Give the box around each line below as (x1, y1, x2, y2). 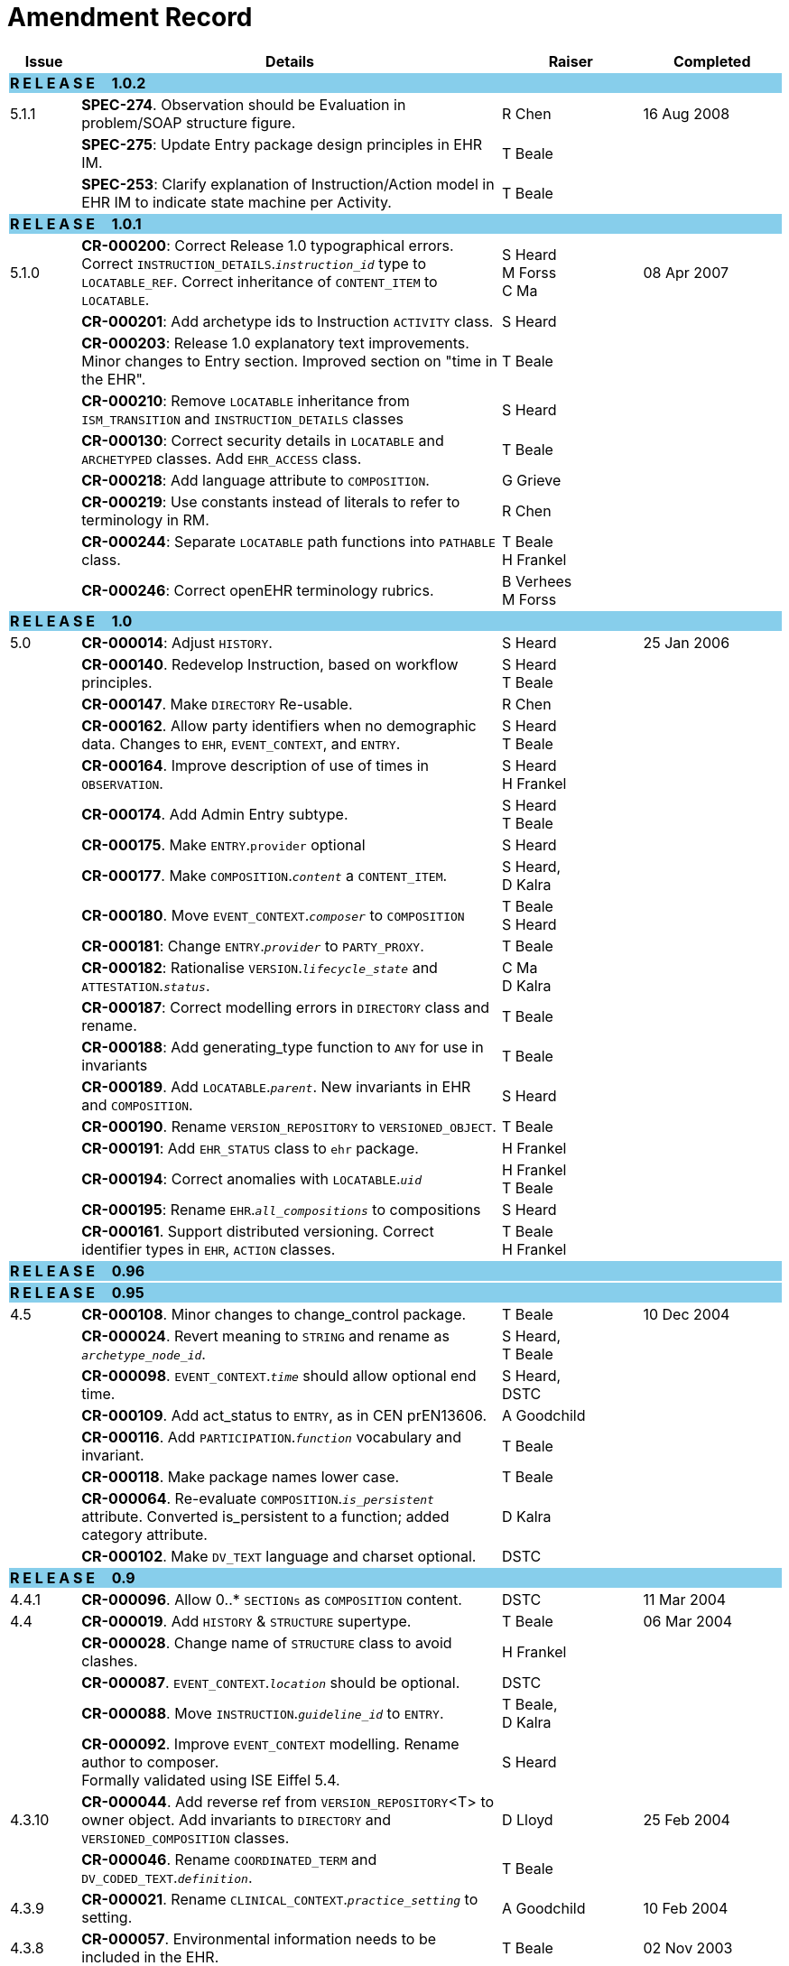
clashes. (81, 1651, 138, 1670)
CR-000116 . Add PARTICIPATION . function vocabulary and (81, 1427, 462, 1446)
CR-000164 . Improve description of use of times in (81, 756, 430, 774)
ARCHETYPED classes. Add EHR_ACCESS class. (81, 449, 362, 468)
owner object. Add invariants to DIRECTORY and (81, 1810, 392, 1829)
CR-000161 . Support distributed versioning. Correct (81, 1221, 434, 1240)
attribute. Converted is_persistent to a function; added (81, 1507, 450, 1526)
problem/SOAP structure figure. (81, 113, 296, 132)
